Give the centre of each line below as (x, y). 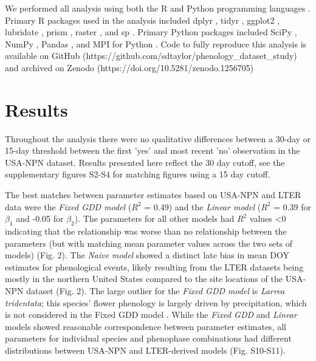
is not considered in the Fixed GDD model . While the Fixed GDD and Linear (151, 315)
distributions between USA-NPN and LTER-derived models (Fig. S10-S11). (145, 350)
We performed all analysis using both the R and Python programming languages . (158, 8)
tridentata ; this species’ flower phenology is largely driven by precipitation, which (156, 302)
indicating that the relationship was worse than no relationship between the (146, 231)
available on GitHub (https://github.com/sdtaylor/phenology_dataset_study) (151, 56)
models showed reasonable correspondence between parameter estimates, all (146, 326)
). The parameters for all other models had (154, 218)
